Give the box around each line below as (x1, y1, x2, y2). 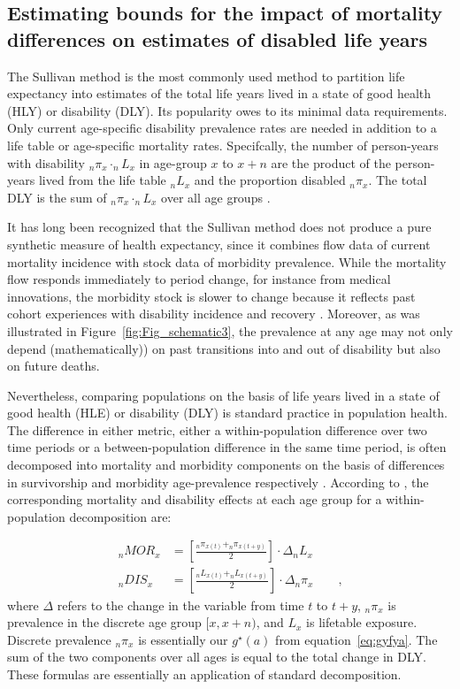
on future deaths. (7, 356, 100, 375)
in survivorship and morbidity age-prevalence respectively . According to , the (7, 472, 429, 491)
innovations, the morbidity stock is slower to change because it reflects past (7, 287, 416, 305)
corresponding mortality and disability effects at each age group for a (7, 490, 382, 509)
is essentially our (138, 630, 228, 648)
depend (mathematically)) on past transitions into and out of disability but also (7, 339, 441, 357)
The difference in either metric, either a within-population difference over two (7, 420, 427, 439)
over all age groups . (161, 188, 271, 206)
